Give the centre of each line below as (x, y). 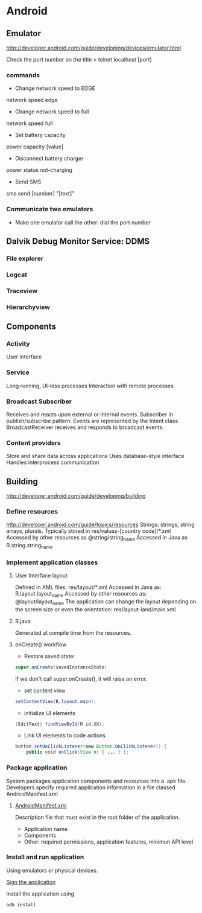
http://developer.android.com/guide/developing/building (76, 496)
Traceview (22, 291)
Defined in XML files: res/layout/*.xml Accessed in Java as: (88, 587)
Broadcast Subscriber (39, 401)
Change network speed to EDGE (55, 88)
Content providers (34, 443)
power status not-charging (39, 170)
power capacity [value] (35, 147)
